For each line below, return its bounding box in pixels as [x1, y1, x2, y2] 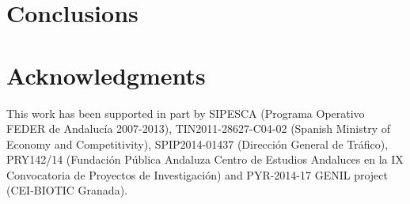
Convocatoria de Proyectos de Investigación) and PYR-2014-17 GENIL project [6, 166, 388, 183]
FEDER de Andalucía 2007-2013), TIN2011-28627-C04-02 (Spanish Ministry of [6, 120, 390, 137]
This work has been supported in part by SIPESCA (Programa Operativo [6, 104, 365, 121]
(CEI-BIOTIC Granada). [6, 182, 127, 198]
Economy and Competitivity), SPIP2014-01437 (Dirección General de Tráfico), [6, 135, 389, 152]
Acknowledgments [6, 59, 206, 91]
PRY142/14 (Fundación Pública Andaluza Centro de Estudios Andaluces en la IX [6, 151, 404, 168]
